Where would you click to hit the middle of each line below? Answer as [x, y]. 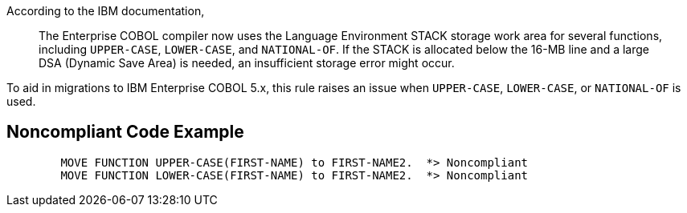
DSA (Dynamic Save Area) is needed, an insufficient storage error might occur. [247, 63]
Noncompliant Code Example [125, 132]
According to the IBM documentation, [106, 11]
